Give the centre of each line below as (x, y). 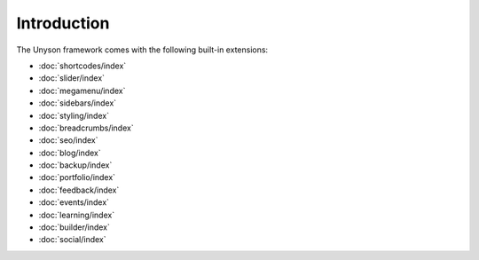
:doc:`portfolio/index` (77, 177)
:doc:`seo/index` (68, 140)
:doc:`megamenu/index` (82, 91)
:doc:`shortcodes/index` (82, 66)
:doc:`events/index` (74, 202)
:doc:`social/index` (72, 240)
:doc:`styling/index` (74, 115)
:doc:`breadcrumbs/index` (86, 128)
